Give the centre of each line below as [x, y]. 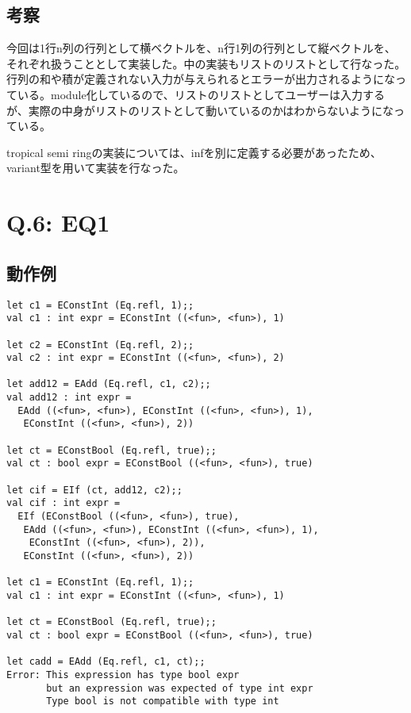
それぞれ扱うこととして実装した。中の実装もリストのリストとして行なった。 [206, 63]
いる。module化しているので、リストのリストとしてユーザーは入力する [201, 94]
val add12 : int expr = [69, 398]
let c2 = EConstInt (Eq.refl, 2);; [100, 345]
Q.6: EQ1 [58, 222]
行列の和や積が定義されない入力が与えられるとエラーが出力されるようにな [201, 79]
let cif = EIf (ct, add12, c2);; [94, 490]
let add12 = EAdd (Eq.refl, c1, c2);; [109, 384]
